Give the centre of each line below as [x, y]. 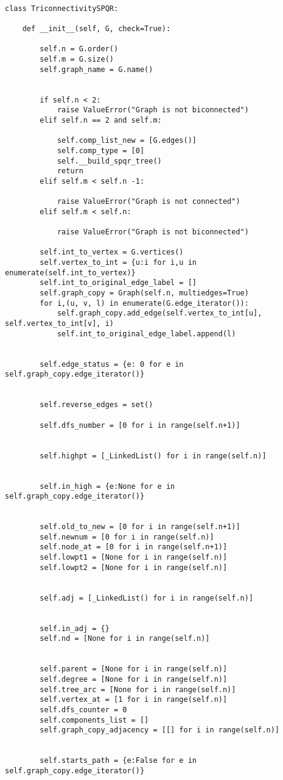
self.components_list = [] [94, 720]
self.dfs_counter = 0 [83, 710]
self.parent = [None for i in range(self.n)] [134, 669]
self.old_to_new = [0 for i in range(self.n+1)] [140, 527]
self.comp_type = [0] [101, 150]
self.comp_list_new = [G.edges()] [127, 141]
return [70, 171]
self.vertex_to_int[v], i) [59, 323]
